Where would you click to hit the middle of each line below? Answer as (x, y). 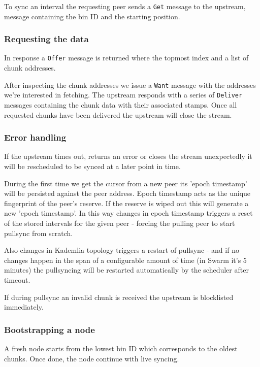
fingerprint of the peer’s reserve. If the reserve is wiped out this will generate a (126, 203)
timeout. (17, 279)
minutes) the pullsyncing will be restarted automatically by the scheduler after (126, 270)
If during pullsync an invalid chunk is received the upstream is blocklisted (119, 297)
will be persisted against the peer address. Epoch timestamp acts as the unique (127, 193)
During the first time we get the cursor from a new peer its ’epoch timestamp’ (126, 183)
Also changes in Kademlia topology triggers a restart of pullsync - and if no (122, 250)
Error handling (35, 137)
